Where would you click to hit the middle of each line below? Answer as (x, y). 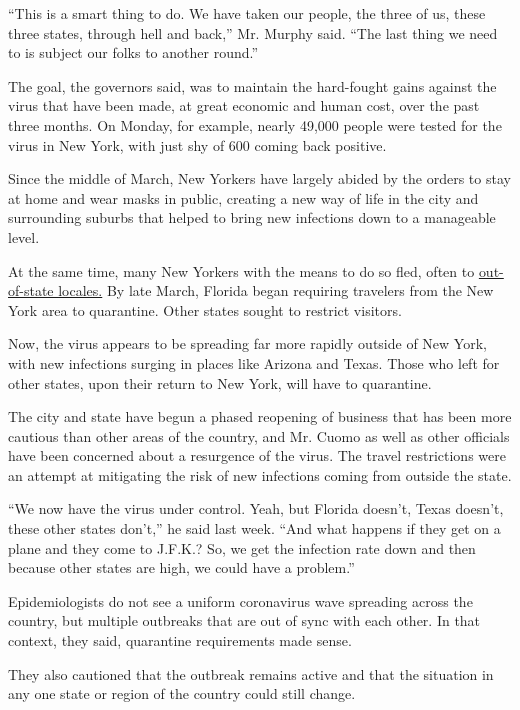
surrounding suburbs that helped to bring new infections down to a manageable (252, 217)
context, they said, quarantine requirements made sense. (180, 640)
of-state (31, 290)
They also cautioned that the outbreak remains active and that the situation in (251, 673)
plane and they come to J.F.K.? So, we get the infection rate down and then (242, 547)
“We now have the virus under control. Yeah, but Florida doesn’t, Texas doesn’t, (256, 508)
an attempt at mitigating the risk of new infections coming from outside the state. (260, 474)
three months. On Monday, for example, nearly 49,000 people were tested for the (255, 124)
